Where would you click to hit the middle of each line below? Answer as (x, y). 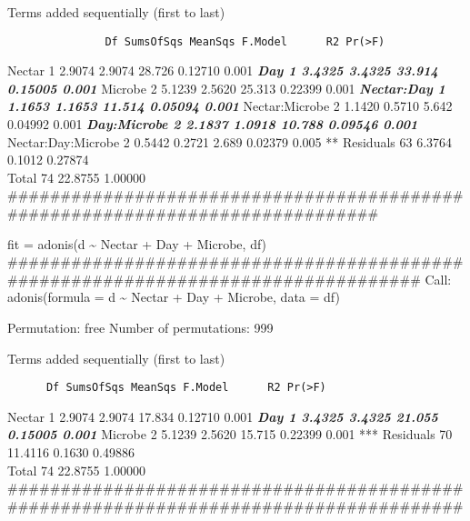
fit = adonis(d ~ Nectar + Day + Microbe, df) (137, 243)
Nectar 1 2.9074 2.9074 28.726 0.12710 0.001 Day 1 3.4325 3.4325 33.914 (223, 70)
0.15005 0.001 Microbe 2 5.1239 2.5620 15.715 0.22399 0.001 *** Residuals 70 (230, 434)
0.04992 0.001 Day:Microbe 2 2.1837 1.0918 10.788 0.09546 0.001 (213, 124)
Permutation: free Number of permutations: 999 (140, 327)
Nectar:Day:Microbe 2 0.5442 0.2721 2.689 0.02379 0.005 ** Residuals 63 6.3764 (230, 141)
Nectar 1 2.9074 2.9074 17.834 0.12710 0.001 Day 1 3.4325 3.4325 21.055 (223, 416)
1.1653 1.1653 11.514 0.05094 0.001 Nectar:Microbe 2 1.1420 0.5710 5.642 (230, 106)
